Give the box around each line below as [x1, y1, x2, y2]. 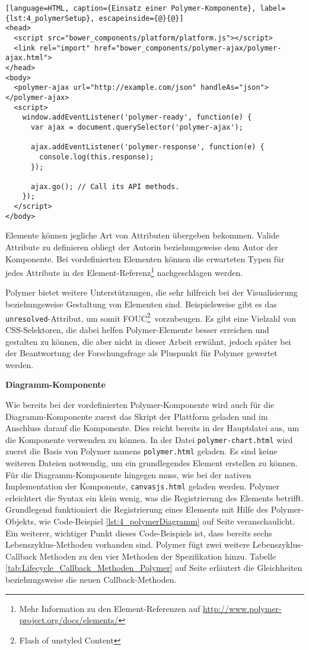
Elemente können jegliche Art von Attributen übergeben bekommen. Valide [5, 229, 279, 241]
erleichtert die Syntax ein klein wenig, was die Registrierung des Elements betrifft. [5, 491, 304, 504]
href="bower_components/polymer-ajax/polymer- [94, 43, 282, 52]
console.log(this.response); [39, 152, 154, 161]
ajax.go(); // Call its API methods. [30, 182, 180, 191]
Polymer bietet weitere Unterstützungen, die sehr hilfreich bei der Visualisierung [5, 286, 298, 299]
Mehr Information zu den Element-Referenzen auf [19, 602, 200, 614]
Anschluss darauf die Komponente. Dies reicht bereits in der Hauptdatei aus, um [5, 422, 300, 434]
